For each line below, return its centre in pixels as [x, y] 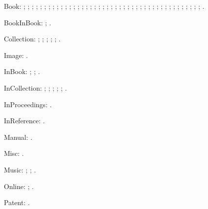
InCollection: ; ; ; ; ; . [35, 87]
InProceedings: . [28, 104]
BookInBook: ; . [28, 22]
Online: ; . [19, 186]
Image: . [16, 55]
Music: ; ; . [20, 169]
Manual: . [18, 137]
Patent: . [17, 202]
